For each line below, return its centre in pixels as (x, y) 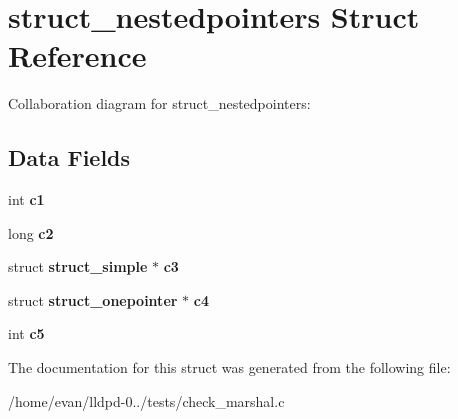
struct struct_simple (78, 266)
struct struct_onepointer (93, 299)
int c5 (26, 333)
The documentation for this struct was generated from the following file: (229, 367)
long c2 (31, 232)
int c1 (26, 199)
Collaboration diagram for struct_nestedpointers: (159, 103)
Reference (77, 55)
